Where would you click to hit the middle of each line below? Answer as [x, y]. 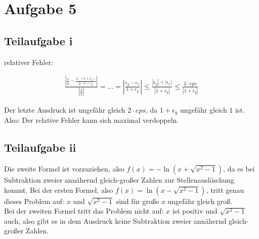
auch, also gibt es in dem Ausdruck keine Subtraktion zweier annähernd [115, 220]
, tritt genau [225, 190]
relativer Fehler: [29, 62]
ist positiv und [195, 211]
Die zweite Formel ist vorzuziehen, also [64, 169]
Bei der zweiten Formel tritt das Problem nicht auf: [84, 211]
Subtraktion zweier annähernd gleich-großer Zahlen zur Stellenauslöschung [119, 180]
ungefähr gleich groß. [200, 201]
